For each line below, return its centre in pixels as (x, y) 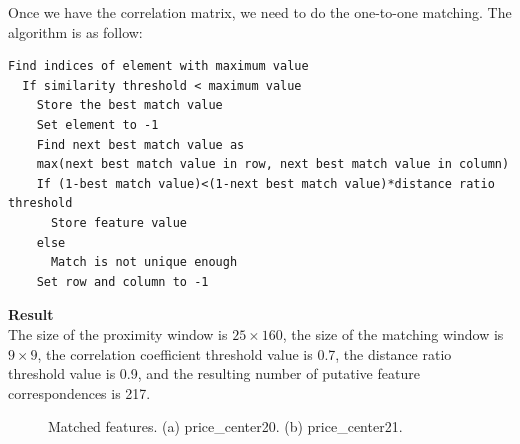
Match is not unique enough (144, 262)
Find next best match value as (140, 144)
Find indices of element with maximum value (158, 66)
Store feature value (118, 222)
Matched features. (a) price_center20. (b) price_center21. (225, 426)
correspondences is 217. (79, 392)
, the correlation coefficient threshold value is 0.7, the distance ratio (244, 353)
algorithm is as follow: (75, 31)
